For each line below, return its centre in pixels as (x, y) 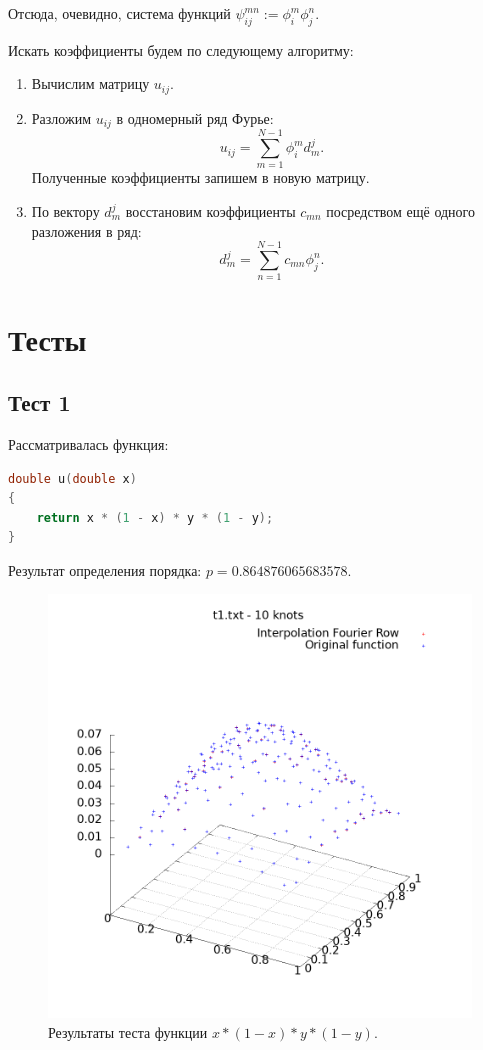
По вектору (65, 211)
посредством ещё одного (401, 211)
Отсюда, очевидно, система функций (119, 13)
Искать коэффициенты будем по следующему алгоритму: (181, 49)
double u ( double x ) (72, 478)
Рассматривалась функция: (88, 443)
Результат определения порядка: (105, 569)
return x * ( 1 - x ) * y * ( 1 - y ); (155, 517)
